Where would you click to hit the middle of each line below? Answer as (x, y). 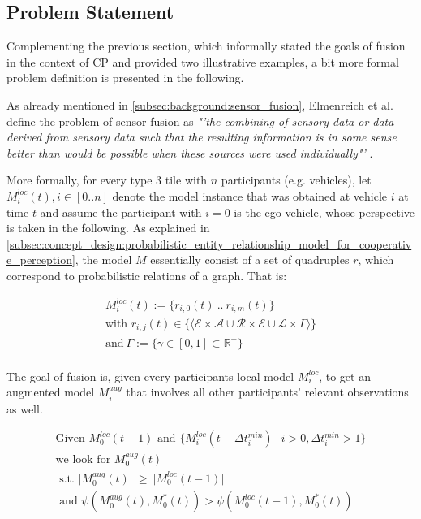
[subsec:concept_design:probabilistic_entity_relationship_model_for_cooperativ (209, 243)
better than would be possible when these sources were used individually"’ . (190, 152)
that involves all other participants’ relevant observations (267, 392)
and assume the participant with (121, 212)
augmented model (51, 392)
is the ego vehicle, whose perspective (324, 212)
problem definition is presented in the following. (125, 78)
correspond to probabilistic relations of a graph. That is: (147, 275)
